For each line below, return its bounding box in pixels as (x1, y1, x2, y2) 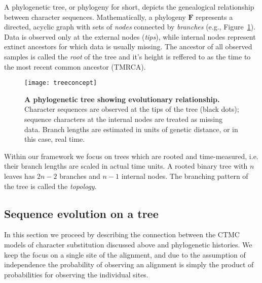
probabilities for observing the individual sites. (4, 269, 148, 279)
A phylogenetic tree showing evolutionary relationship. (24, 93, 220, 104)
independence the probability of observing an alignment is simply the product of (4, 259, 254, 270)
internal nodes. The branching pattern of (121, 170, 248, 181)
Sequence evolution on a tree (4, 205, 159, 221)
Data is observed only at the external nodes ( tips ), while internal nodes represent (4, 31, 256, 42)
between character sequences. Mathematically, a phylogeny (4, 11, 186, 22)
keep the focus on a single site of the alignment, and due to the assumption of (4, 249, 246, 260)
